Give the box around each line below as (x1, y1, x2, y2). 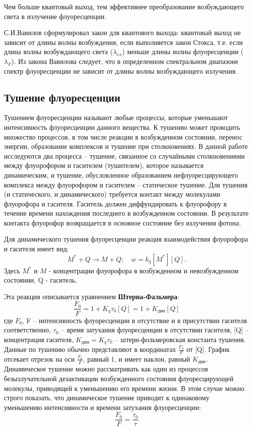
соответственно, (4, 325, 51, 335)
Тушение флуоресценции (4, 89, 120, 104)
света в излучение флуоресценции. (4, 11, 107, 21)
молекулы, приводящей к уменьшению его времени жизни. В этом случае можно (4, 383, 245, 393)
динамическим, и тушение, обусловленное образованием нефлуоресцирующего (4, 169, 238, 180)
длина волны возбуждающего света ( (4, 46, 113, 57)
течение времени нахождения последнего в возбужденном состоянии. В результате (4, 208, 249, 218)
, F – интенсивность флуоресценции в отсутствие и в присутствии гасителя (22, 315, 247, 325)
